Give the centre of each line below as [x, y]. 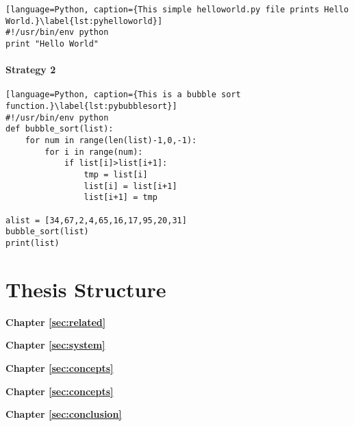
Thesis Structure [86, 289]
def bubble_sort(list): [60, 129]
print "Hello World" [52, 43]
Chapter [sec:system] [55, 345]
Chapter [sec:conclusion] [64, 414]
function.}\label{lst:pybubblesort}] [91, 106]
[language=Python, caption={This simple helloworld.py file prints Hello [177, 10]
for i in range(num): [94, 152]
